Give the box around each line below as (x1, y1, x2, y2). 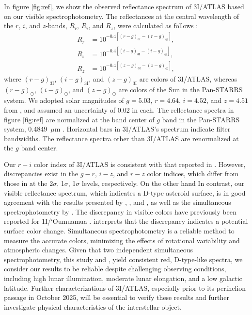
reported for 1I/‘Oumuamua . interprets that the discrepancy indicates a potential (4, 216, 248, 226)
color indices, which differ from (147, 168, 239, 179)
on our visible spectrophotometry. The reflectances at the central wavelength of (4, 11, 239, 21)
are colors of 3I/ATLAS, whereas (139, 73, 237, 83)
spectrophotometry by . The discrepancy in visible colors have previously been (4, 206, 236, 216)
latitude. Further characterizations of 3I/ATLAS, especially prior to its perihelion (4, 282, 246, 293)
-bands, (46, 20, 67, 31)
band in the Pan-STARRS (162, 114, 240, 124)
